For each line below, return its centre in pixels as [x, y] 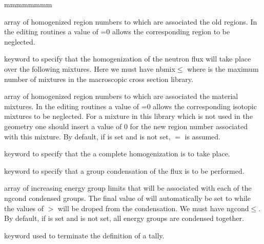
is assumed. [202, 136]
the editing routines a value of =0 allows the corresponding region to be [117, 32]
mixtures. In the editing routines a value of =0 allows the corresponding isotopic [130, 106]
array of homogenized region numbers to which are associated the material [121, 96]
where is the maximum [223, 68]
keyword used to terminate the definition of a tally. [84, 235]
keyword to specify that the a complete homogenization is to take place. [117, 154]
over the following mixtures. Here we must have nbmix [90, 68]
